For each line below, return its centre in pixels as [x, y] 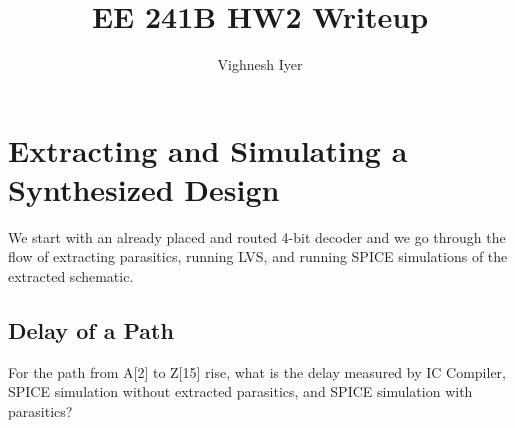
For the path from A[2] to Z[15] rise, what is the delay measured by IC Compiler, [257, 371]
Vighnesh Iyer [260, 64]
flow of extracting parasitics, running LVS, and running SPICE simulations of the [258, 256]
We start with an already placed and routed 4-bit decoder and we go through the [257, 236]
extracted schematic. [71, 276]
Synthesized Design [144, 188]
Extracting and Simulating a [208, 149]
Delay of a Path [91, 330]
